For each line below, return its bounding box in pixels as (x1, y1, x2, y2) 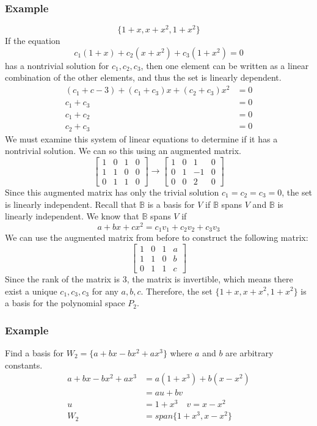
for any (92, 284, 118, 297)
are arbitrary (225, 346, 274, 359)
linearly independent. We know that (5, 210, 139, 222)
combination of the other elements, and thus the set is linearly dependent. (5, 71, 282, 84)
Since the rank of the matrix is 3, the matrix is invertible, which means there (5, 272, 293, 285)
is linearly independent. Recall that (5, 197, 137, 210)
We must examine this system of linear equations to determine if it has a (5, 132, 278, 145)
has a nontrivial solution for (5, 59, 109, 72)
